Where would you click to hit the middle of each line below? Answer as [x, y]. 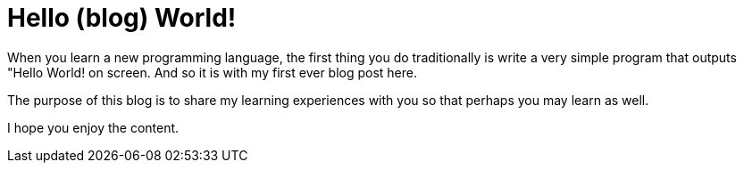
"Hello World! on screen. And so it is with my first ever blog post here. [213, 72]
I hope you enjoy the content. [93, 127]
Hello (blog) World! [122, 18]
